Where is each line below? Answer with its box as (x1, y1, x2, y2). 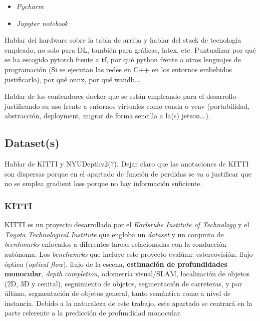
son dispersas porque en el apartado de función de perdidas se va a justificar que (5, 168, 252, 179)
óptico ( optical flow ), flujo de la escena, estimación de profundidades (5, 258, 227, 269)
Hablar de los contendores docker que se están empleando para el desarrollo (5, 91, 236, 101)
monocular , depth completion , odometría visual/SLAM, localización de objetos (5, 268, 249, 279)
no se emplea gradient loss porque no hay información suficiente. (5, 178, 202, 189)
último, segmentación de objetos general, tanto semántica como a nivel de (5, 288, 230, 298)
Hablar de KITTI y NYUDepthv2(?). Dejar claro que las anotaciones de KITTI (5, 158, 249, 169)
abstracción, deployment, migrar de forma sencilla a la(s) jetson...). (5, 110, 210, 121)
